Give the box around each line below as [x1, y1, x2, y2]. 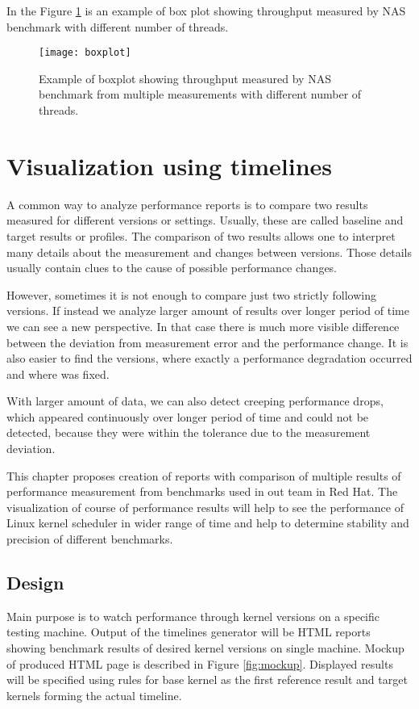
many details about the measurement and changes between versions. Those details [6, 243, 413, 260]
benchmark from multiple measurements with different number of [39, 86, 362, 103]
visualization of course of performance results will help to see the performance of [6, 498, 404, 515]
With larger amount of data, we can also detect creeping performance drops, [6, 392, 384, 409]
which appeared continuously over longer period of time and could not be [6, 408, 369, 425]
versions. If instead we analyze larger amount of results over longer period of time [6, 302, 409, 319]
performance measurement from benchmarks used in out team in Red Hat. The [6, 483, 398, 500]
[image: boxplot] [39, 47, 131, 59]
